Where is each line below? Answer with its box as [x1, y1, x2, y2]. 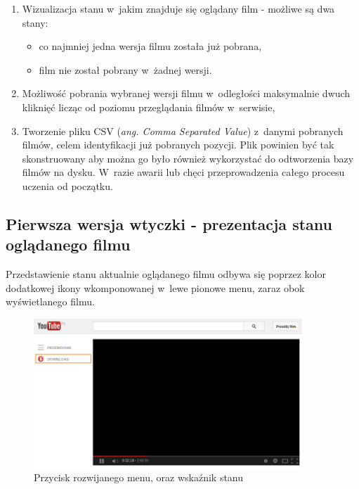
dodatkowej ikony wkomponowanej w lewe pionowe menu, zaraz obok [6, 280, 305, 295]
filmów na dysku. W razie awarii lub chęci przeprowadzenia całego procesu [22, 165, 345, 179]
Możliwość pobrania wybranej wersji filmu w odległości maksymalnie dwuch [22, 86, 351, 101]
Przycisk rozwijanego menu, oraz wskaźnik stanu [34, 470, 244, 485]
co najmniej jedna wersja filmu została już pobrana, [39, 39, 262, 53]
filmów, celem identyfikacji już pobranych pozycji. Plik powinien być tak [22, 137, 334, 152]
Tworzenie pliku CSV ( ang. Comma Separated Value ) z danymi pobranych [22, 123, 344, 138]
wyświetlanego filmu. [6, 294, 95, 309]
